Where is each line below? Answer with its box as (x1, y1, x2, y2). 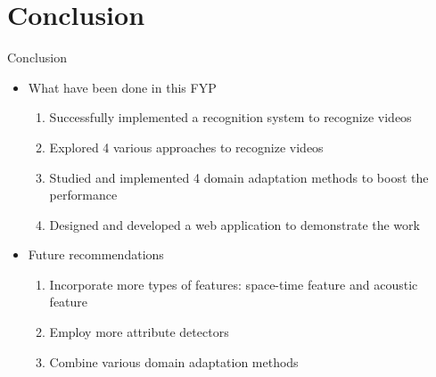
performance (49, 185, 118, 204)
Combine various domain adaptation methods (49, 352, 299, 371)
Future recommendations (28, 245, 164, 264)
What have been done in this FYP (28, 78, 217, 96)
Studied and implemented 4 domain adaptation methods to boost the (49, 168, 429, 186)
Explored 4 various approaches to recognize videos (49, 137, 324, 156)
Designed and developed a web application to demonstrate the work (49, 215, 420, 234)
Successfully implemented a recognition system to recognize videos (49, 108, 412, 127)
